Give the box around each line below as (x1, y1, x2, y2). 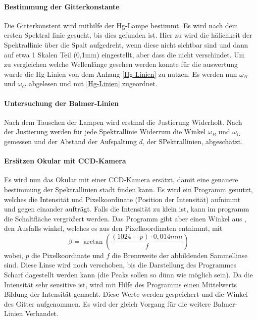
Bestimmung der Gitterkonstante (4, 1, 120, 11)
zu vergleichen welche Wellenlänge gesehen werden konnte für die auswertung (4, 59, 238, 69)
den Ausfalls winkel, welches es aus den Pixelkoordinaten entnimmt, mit (4, 223, 223, 233)
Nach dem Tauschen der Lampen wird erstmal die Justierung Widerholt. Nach (4, 116, 242, 127)
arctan (83, 238, 103, 245)
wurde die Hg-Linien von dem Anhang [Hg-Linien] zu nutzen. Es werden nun (4, 68, 237, 79)
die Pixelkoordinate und (31, 250, 104, 260)
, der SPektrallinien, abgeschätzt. (142, 136, 243, 146)
